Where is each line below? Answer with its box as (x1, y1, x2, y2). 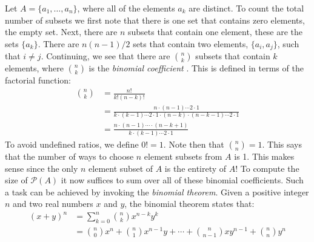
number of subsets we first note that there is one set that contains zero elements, (5, 13, 305, 26)
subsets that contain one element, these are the (127, 25, 303, 38)
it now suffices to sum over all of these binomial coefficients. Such (61, 174, 304, 186)
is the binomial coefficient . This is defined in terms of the (89, 62, 304, 74)
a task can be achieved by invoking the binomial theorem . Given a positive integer (5, 185, 309, 198)
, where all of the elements (77, 2, 175, 14)
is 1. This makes (234, 150, 295, 162)
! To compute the (235, 162, 299, 174)
